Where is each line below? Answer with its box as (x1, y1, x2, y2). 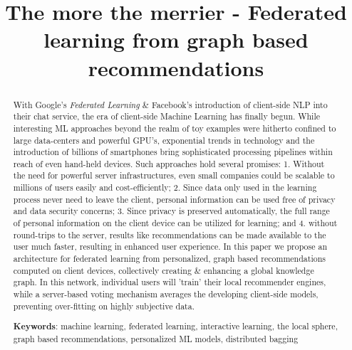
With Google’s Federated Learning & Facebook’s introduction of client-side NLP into (13, 98, 328, 110)
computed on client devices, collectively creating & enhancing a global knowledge (13, 264, 314, 276)
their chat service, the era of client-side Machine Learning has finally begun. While (13, 110, 321, 122)
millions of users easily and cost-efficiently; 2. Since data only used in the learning (13, 181, 317, 193)
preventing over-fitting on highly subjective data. (13, 299, 195, 312)
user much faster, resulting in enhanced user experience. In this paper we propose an (13, 240, 328, 253)
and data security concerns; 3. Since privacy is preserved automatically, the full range (13, 205, 330, 217)
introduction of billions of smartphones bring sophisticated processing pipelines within (13, 146, 333, 158)
